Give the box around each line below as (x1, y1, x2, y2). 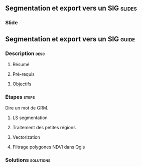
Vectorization (12, 134, 40, 140)
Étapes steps (5, 93, 35, 100)
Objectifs (12, 81, 32, 87)
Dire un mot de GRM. (5, 105, 49, 111)
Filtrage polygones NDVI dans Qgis (12, 144, 85, 150)
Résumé (12, 62, 30, 67)
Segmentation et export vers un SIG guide (5, 35, 135, 43)
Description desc (5, 50, 45, 57)
